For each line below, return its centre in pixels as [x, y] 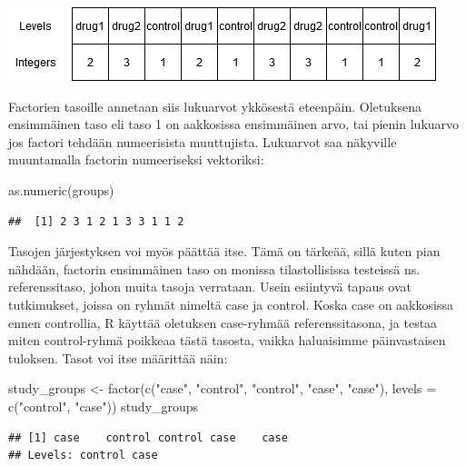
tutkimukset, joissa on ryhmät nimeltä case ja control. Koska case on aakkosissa [231, 304]
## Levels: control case [83, 456]
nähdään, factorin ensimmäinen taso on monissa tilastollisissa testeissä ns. [214, 268]
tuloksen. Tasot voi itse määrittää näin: [118, 357]
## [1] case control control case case [148, 437]
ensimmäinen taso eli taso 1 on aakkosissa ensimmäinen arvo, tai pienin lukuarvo [234, 124]
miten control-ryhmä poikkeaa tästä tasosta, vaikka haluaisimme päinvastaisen [227, 340]
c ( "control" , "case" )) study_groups [104, 406]
